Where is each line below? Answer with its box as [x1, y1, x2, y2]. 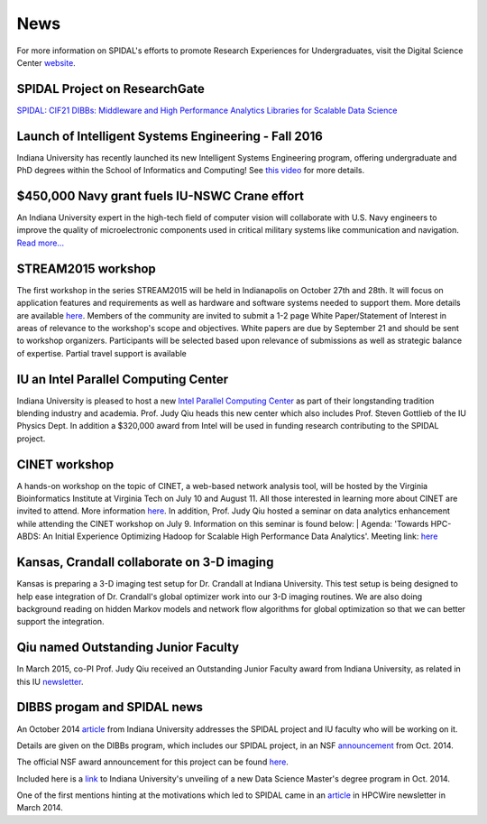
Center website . [16, 57, 76, 68]
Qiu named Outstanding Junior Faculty [16, 640, 239, 655]
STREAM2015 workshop [16, 261, 157, 276]
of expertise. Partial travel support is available [16, 347, 187, 358]
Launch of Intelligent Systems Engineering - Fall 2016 [16, 128, 324, 144]
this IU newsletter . [16, 676, 84, 687]
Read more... [16, 237, 65, 248]
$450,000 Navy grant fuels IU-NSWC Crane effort [16, 188, 304, 203]
